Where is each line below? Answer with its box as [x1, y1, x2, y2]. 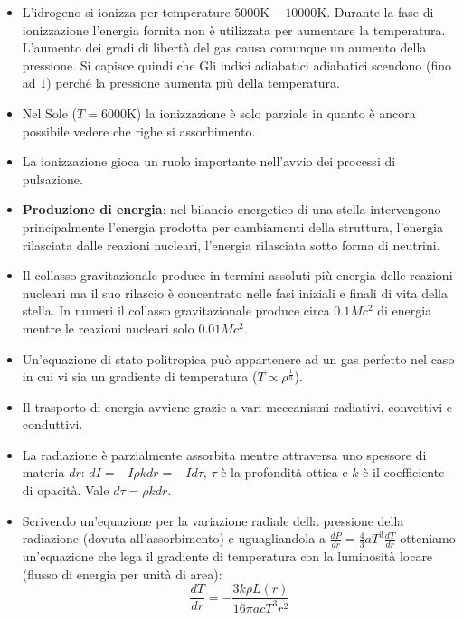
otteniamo [400, 529, 456, 548]
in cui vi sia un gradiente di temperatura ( [22, 367, 258, 386]
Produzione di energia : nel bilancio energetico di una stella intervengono [22, 200, 441, 219]
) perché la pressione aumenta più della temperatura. [46, 73, 340, 92]
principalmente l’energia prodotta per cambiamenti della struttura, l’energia [22, 217, 443, 236]
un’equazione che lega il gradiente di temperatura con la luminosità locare [22, 547, 433, 566]
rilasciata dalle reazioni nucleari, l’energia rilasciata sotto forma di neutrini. [22, 235, 440, 254]
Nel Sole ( [22, 103, 78, 122]
